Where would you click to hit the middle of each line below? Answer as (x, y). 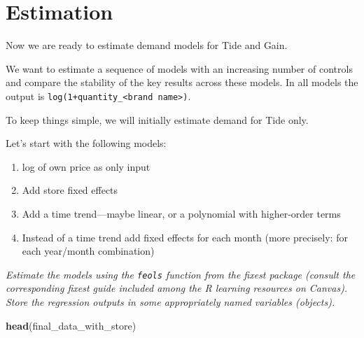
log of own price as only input (86, 166)
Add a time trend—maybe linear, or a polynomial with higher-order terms (181, 213)
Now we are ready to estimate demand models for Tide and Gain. (147, 45)
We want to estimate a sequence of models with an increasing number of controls (179, 68)
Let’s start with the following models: (86, 143)
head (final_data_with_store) (71, 325)
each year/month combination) (88, 251)
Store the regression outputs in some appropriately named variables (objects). (170, 301)
